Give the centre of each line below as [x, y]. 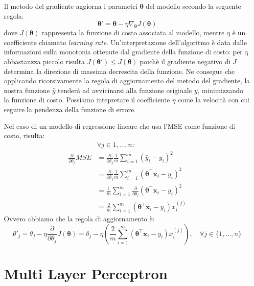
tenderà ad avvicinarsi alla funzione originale [125, 90]
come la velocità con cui [214, 100]
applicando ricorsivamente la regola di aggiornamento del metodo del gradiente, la [127, 81]
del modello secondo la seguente [194, 6]
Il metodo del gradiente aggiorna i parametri [71, 6]
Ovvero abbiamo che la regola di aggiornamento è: [79, 219]
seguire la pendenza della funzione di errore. [70, 109]
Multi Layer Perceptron [86, 273]
